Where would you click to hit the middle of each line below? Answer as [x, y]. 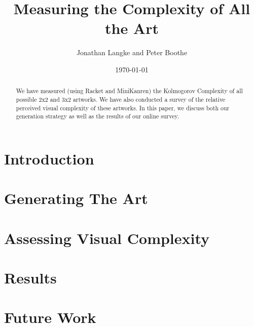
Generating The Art [76, 198]
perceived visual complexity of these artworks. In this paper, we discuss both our [123, 108]
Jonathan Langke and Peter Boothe [132, 52]
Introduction [49, 158]
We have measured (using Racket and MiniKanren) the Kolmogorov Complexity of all [129, 91]
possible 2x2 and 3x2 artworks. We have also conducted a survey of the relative [121, 99]
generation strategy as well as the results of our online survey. [98, 116]
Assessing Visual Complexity [107, 238]
